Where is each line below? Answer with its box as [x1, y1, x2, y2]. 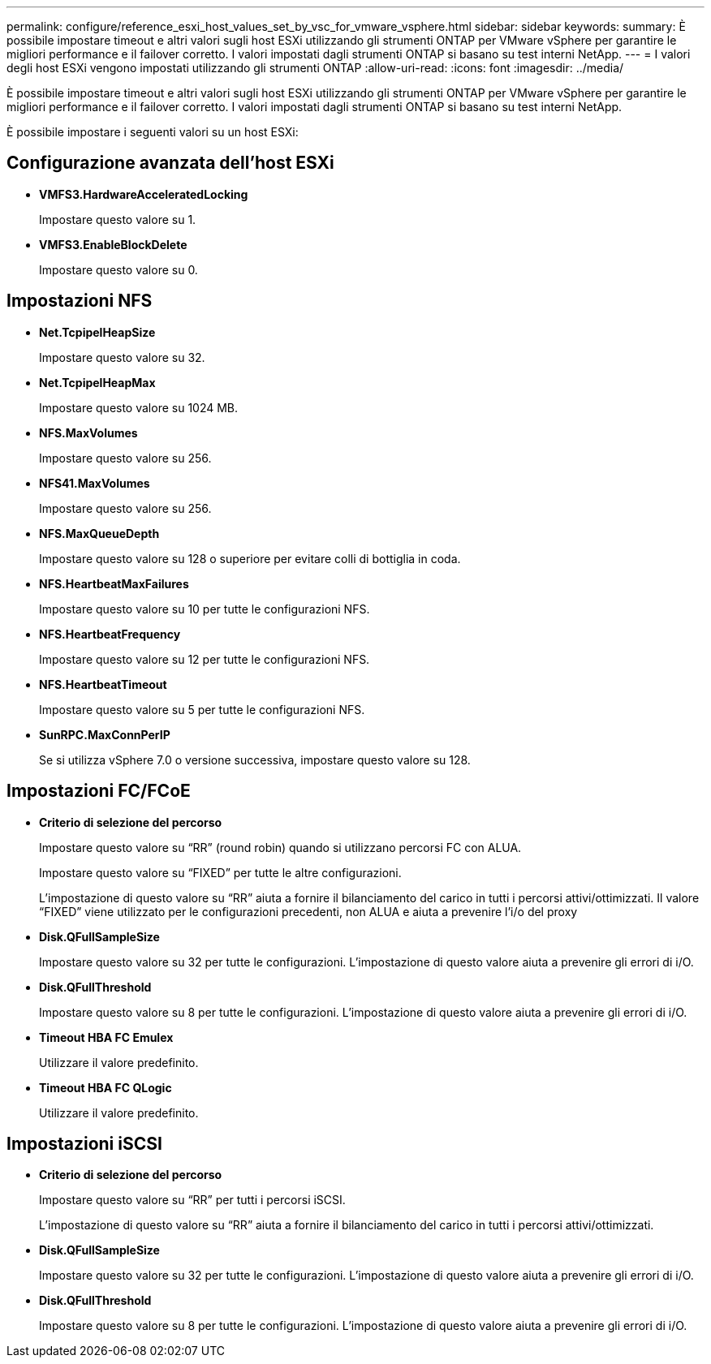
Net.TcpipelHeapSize [39, 325, 156, 339]
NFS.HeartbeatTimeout [39, 677, 167, 691]
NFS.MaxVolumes [39, 425, 138, 440]
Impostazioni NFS [6, 290, 153, 312]
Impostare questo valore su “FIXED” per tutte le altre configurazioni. [39, 865, 402, 880]
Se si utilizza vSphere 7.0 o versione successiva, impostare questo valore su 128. [39, 752, 471, 767]
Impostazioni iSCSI [6, 1133, 162, 1154]
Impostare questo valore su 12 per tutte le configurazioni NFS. [39, 652, 370, 666]
